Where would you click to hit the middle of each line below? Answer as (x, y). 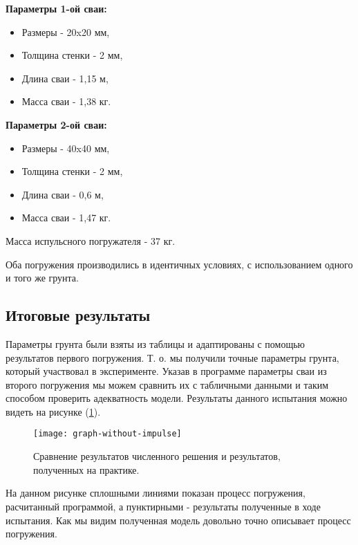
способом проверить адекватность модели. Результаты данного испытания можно (177, 398)
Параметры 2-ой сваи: (56, 124)
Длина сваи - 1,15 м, (65, 78)
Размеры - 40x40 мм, (66, 148)
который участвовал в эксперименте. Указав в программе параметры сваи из (166, 371)
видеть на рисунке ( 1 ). (53, 411)
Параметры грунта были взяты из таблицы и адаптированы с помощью (156, 343)
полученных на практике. (86, 469)
